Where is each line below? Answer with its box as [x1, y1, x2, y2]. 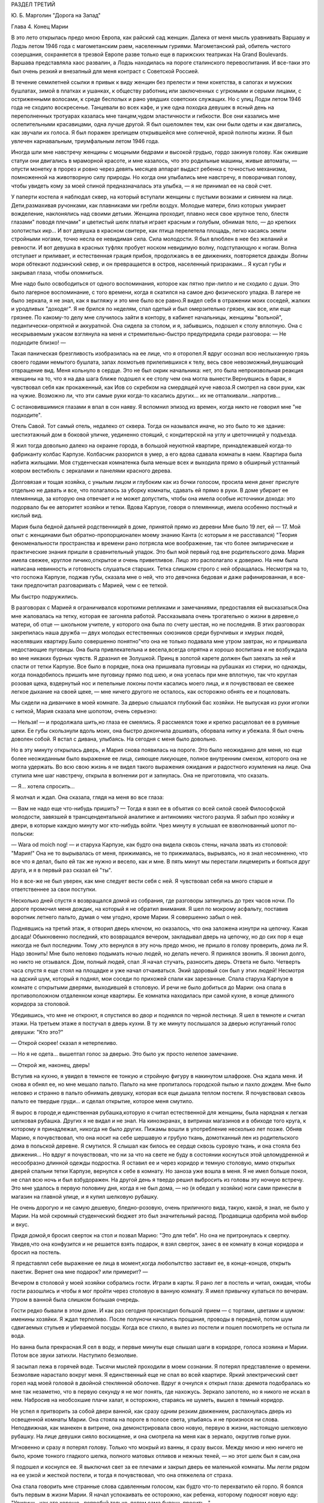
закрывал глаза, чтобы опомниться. [11, 269, 104, 276]
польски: [11, 830, 34, 837]
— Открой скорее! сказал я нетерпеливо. [11, 1039, 118, 1046]
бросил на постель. [11, 1248, 61, 1256]
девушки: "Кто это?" [11, 1028, 64, 1035]
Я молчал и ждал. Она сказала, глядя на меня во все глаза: [11, 794, 164, 801]
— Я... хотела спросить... [11, 782, 75, 790]
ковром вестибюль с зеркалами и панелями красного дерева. [11, 467, 172, 474]
